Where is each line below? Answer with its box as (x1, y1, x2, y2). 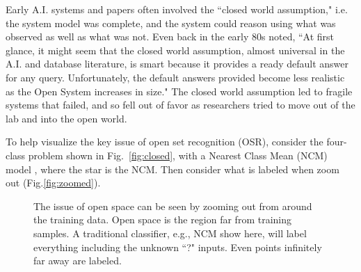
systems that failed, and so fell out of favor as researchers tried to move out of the (6, 97, 355, 112)
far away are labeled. (33, 253, 122, 268)
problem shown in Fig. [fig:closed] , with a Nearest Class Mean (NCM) (28, 147, 328, 162)
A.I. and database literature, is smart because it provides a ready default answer (6, 56, 349, 71)
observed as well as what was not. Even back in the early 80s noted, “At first (6, 29, 335, 44)
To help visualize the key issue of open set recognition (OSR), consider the (6, 134, 323, 149)
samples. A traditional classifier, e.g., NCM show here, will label (33, 225, 307, 240)
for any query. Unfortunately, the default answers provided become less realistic (6, 70, 345, 84)
